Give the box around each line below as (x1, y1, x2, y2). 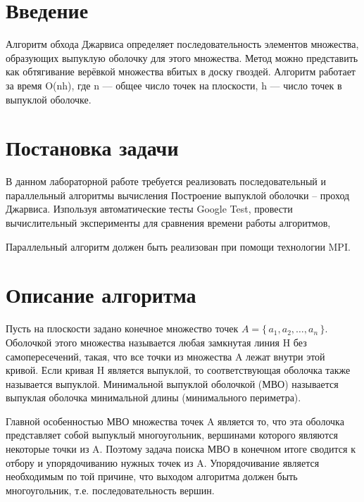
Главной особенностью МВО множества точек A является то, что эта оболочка (6, 413, 344, 428)
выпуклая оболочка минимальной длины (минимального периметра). (6, 390, 301, 405)
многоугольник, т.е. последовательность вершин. (6, 482, 215, 497)
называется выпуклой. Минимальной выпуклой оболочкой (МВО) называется (6, 376, 339, 391)
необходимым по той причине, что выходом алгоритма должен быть (6, 469, 298, 484)
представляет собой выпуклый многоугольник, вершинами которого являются (6, 427, 338, 442)
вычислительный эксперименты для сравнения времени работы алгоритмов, (6, 215, 331, 230)
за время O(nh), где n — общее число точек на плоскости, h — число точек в (6, 77, 342, 92)
